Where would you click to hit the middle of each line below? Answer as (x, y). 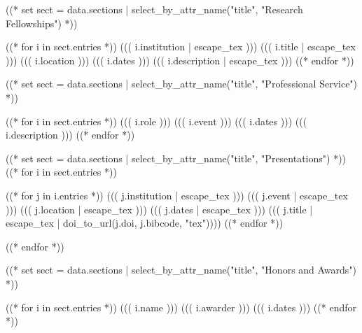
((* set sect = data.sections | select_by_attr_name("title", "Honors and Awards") (181, 270)
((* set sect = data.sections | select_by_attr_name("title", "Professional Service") (182, 84)
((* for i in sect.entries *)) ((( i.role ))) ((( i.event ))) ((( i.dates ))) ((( (156, 121)
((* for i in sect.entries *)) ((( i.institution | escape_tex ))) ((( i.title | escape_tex (181, 47)
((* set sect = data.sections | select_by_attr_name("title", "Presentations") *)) (176, 158)
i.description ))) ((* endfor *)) (70, 135)
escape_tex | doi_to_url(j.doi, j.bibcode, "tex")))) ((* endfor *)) (145, 223)
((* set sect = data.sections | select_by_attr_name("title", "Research (154, 9)
